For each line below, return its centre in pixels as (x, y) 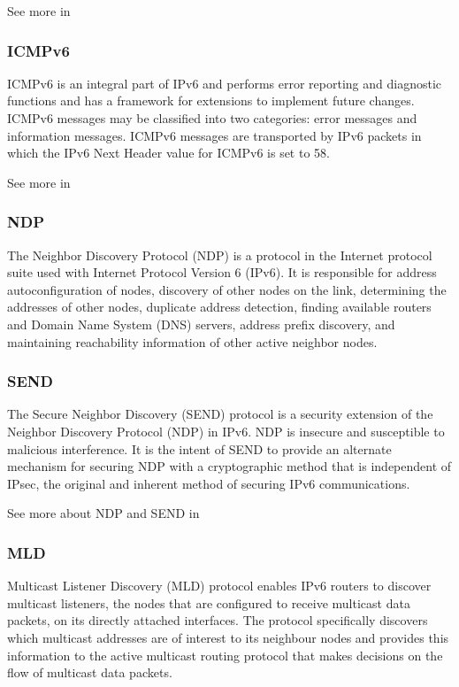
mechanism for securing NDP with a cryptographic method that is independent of (229, 466)
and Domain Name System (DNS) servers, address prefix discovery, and (201, 324)
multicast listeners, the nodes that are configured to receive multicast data (209, 602)
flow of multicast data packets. (90, 672)
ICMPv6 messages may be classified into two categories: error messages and (212, 118)
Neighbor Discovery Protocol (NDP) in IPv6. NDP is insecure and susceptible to (226, 431)
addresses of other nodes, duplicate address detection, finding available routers (219, 307)
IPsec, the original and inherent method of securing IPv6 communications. (209, 483)
